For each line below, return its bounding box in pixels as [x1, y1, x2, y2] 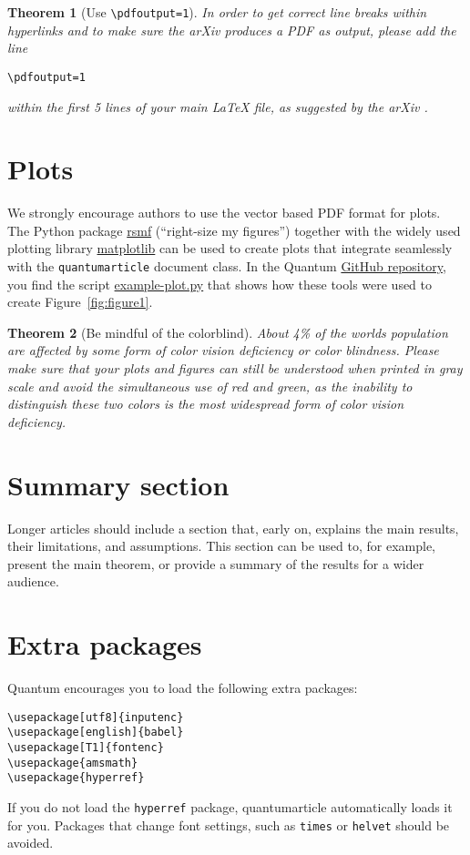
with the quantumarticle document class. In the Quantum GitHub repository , [7, 257, 446, 275]
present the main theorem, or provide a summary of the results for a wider [7, 554, 424, 573]
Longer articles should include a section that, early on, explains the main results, [7, 518, 459, 537]
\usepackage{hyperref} [7, 771, 145, 785]
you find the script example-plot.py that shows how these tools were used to [7, 274, 433, 293]
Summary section [7, 465, 230, 503]
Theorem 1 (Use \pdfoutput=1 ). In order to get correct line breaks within [7, 3, 427, 21]
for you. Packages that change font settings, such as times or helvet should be [7, 815, 450, 834]
